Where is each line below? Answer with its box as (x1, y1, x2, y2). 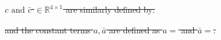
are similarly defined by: (65, 3, 155, 15)
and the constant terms (5, 23, 91, 36)
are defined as (109, 23, 160, 36)
